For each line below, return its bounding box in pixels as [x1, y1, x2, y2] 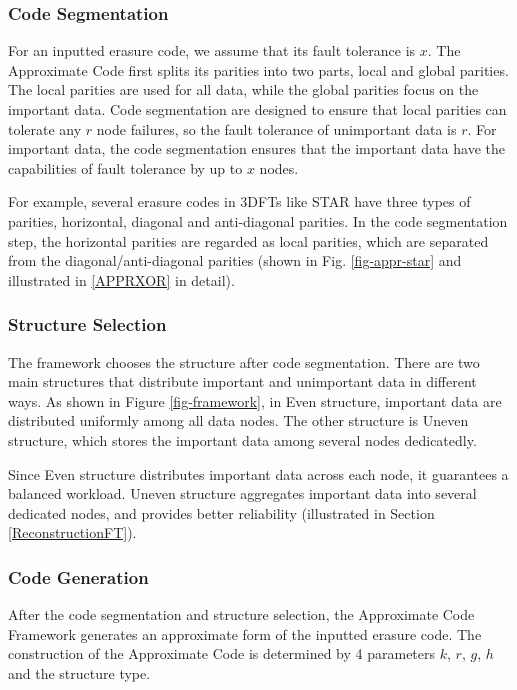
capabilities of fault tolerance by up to [8, 157, 243, 178]
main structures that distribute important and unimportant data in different [8, 371, 477, 392]
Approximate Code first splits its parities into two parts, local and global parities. [8, 59, 509, 80]
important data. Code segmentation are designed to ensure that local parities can [8, 99, 507, 119]
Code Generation [8, 564, 149, 589]
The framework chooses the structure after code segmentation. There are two [8, 351, 480, 372]
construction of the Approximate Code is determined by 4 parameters [8, 643, 436, 664]
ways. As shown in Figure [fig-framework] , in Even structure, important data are [8, 390, 502, 411]
